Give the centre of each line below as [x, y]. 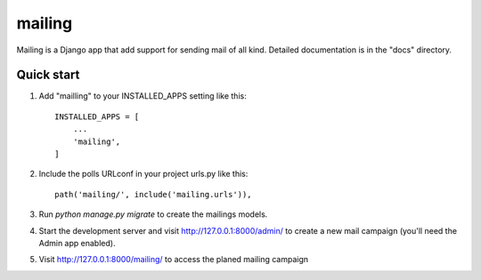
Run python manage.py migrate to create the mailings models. [153, 214]
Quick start [48, 75]
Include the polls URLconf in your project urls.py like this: [143, 174]
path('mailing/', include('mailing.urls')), [154, 194]
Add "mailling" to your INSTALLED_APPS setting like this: [143, 96]
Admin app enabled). [77, 243]
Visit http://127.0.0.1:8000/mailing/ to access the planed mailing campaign [174, 260]
